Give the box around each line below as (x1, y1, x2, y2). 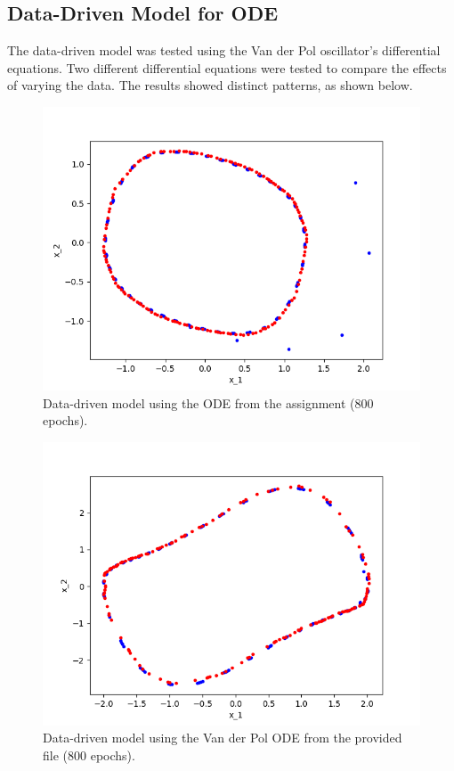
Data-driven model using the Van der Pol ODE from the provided (43, 728, 402, 747)
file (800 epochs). (43, 745, 135, 764)
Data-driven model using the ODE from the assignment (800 (43, 393, 374, 412)
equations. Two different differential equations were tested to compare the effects (7, 58, 447, 77)
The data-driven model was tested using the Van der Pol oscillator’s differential (7, 41, 441, 60)
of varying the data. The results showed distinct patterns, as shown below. (7, 76, 413, 94)
